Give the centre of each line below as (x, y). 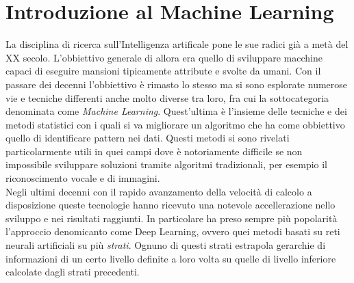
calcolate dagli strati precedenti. (73, 272)
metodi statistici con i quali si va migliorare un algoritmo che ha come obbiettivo (175, 124)
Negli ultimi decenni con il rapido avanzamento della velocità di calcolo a (159, 191)
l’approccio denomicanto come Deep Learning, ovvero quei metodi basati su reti (173, 231)
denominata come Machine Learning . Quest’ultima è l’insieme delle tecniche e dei (176, 111)
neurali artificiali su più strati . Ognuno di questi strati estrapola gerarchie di (166, 245)
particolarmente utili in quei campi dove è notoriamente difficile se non (154, 151)
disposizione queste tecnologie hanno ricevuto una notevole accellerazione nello (170, 205)
